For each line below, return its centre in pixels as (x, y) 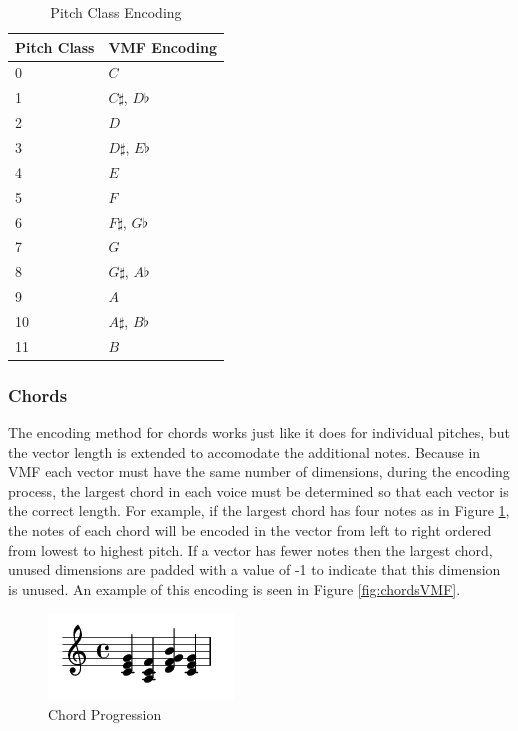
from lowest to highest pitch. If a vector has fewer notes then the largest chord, (250, 549)
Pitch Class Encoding (116, 12)
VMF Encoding (162, 46)
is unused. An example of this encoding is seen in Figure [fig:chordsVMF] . (234, 588)
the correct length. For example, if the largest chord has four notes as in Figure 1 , (259, 510)
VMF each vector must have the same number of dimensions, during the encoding (259, 471)
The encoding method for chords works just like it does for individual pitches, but (259, 432)
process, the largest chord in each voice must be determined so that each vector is (258, 490)
